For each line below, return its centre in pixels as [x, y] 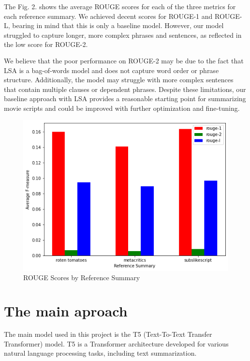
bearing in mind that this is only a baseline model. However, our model [118, 25]
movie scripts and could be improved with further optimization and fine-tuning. [122, 108]
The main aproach [66, 311]
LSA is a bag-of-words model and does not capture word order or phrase [111, 70]
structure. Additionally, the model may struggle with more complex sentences [119, 80]
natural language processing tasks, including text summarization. [100, 353]
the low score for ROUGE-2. [46, 44]
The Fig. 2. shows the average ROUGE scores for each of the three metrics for [120, 6]
